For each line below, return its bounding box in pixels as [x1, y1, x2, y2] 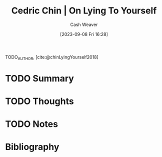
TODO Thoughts [5, 95, 74, 107]
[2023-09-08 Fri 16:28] [59, 31, 108, 37]
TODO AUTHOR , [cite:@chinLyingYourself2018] [5, 54, 99, 61]
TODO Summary [5, 72, 74, 84]
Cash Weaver [70, 21, 98, 27]
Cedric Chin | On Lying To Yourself [11, 5, 157, 16]
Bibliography [5, 141, 59, 152]
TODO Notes [5, 118, 58, 130]
